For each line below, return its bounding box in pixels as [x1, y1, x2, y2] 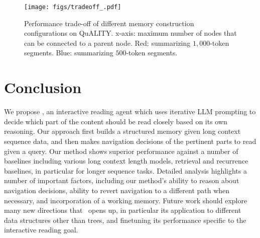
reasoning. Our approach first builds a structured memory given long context [4, 126, 241, 136]
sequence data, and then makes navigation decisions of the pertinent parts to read [4, 135, 256, 146]
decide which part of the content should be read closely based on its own [4, 116, 227, 126]
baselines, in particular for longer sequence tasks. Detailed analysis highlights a [4, 165, 247, 176]
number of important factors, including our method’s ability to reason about [4, 175, 239, 186]
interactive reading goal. [4, 224, 78, 235]
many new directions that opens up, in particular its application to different [4, 205, 241, 215]
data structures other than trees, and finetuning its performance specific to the [4, 214, 246, 225]
